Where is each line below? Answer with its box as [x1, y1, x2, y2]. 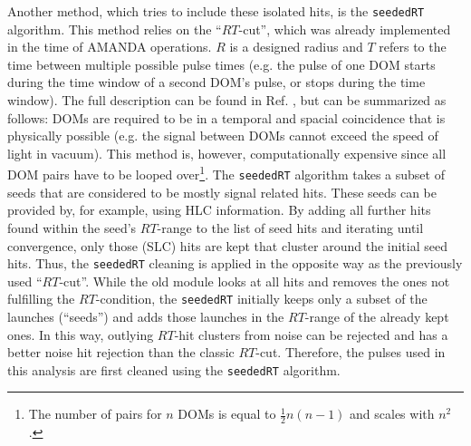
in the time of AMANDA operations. [7, 37, 212, 56]
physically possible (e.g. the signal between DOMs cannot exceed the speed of [7, 126, 438, 145]
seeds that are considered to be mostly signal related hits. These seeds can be [7, 182, 437, 201]
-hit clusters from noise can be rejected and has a [174, 325, 448, 344]
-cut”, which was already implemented [238, 19, 451, 38]
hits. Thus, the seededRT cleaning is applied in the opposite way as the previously [7, 254, 463, 273]
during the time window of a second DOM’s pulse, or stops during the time [7, 73, 426, 92]
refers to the [379, 37, 447, 56]
